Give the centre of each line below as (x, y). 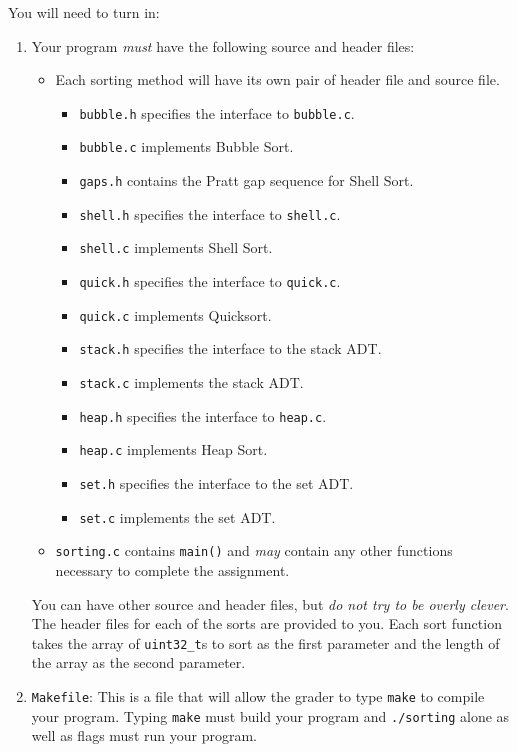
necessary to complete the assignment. (172, 569)
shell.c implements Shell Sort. (176, 247)
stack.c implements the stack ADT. (191, 382)
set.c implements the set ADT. (177, 516)
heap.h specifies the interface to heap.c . (203, 415)
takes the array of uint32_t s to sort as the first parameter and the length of (265, 642)
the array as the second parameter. (138, 662)
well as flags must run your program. (144, 735)
